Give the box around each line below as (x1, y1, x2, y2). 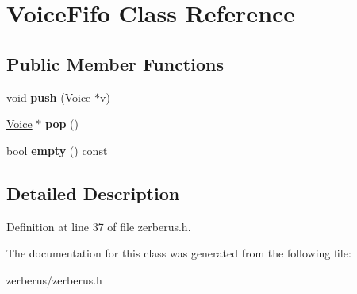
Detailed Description (6, 180, 180, 205)
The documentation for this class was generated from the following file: (6, 245, 351, 261)
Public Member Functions (6, 51, 224, 75)
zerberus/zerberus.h (6, 271, 102, 288)
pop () (45, 115, 79, 132)
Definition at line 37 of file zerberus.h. (6, 218, 191, 234)
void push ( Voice (6, 88, 91, 105)
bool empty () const (6, 141, 108, 158)
